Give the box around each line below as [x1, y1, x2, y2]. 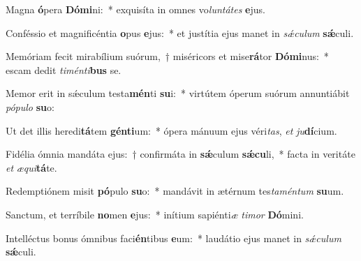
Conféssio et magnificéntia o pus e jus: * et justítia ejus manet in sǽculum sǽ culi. [6, 25, 354, 40]
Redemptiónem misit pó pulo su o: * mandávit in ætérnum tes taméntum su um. [6, 184, 344, 198]
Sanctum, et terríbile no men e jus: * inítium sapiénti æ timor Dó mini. [6, 207, 304, 221]
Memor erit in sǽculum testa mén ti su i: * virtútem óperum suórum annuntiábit [6, 86, 350, 100]
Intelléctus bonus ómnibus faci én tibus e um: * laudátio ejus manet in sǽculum [6, 230, 341, 245]
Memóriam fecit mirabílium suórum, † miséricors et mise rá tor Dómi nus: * [6, 49, 329, 64]
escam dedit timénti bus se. [6, 62, 121, 77]
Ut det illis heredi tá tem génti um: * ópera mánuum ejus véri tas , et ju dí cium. [6, 123, 337, 137]
